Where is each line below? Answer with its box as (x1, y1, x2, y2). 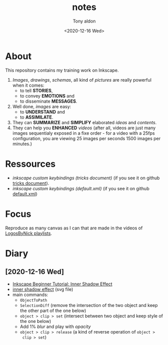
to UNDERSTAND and (20, 109, 65, 115)
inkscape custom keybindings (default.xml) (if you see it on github (12, 185, 149, 191)
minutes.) (12, 141, 33, 147)
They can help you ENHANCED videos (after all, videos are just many (12, 125, 156, 131)
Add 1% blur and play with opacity (20, 323, 91, 329)
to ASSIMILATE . (20, 114, 54, 120)
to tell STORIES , (20, 87, 53, 94)
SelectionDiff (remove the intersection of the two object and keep (20, 302, 158, 308)
